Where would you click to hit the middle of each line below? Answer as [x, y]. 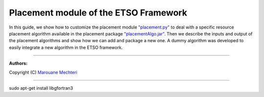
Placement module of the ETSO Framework [98, 13]
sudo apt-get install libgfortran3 [41, 88]
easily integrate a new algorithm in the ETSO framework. [66, 47]
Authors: [18, 64]
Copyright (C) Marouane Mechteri [43, 72]
